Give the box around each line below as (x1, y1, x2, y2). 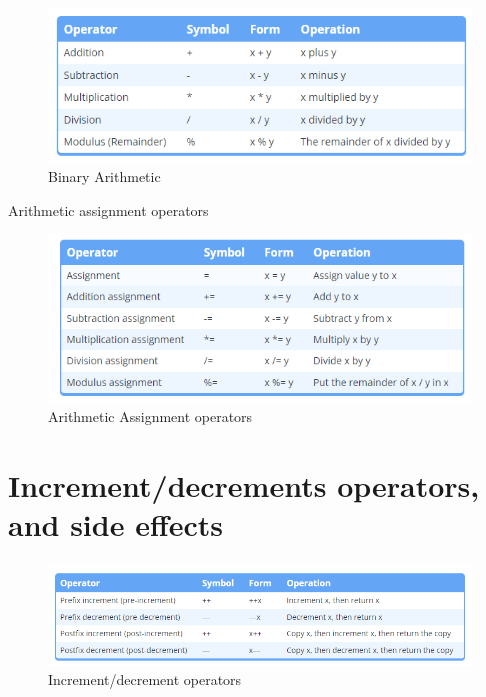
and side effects (8, 504, 224, 545)
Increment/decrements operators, (8, 465, 480, 506)
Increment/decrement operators (48, 669, 242, 690)
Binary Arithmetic (48, 166, 161, 187)
